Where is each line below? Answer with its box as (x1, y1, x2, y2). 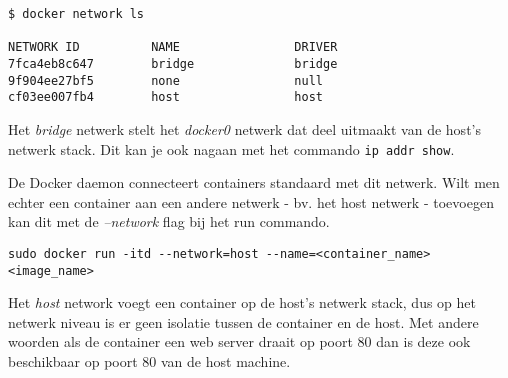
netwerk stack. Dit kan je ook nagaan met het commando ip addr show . (8, 138, 455, 159)
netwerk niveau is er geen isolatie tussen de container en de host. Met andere (8, 311, 479, 332)
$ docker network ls (8, 7, 145, 21)
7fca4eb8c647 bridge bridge (8, 56, 338, 71)
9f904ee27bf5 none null (8, 73, 323, 88)
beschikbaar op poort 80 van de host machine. (8, 351, 291, 372)
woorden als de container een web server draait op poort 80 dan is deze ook (8, 331, 471, 352)
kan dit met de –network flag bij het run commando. (8, 211, 330, 232)
